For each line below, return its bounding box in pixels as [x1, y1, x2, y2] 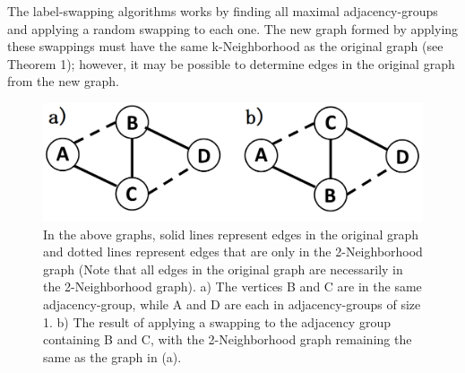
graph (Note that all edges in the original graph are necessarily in [43, 259, 403, 278]
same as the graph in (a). [43, 347, 182, 366]
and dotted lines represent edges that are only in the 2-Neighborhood [43, 242, 423, 261]
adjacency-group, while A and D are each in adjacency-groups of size [43, 295, 421, 314]
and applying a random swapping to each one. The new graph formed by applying [7, 19, 459, 38]
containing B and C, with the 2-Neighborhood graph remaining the [43, 330, 412, 349]
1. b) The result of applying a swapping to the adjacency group [43, 312, 391, 331]
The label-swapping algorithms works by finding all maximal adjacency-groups [7, 2, 438, 20]
